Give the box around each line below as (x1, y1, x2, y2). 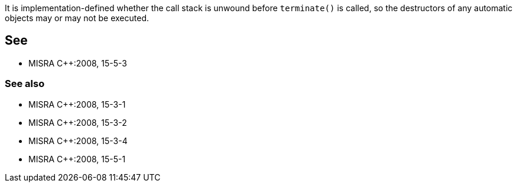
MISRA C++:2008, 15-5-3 (28, 58, 127, 68)
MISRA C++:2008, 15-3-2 (28, 117, 127, 128)
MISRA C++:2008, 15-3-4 (28, 135, 128, 146)
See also (5, 78, 45, 90)
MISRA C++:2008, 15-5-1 (28, 153, 126, 164)
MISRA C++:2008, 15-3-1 (28, 99, 126, 109)
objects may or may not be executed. (5, 13, 149, 23)
